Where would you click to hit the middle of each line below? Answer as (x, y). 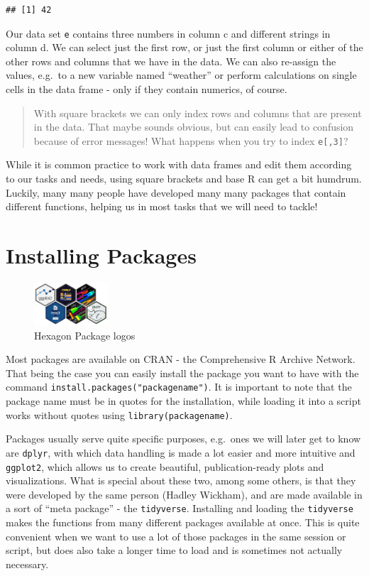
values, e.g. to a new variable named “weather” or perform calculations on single (181, 75)
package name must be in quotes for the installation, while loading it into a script (183, 401)
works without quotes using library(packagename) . (119, 414)
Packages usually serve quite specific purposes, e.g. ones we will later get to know (183, 439)
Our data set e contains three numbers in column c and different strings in (168, 33)
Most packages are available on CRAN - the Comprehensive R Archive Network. (181, 359)
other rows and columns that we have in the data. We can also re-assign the (171, 61)
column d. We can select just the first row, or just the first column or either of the (184, 47)
